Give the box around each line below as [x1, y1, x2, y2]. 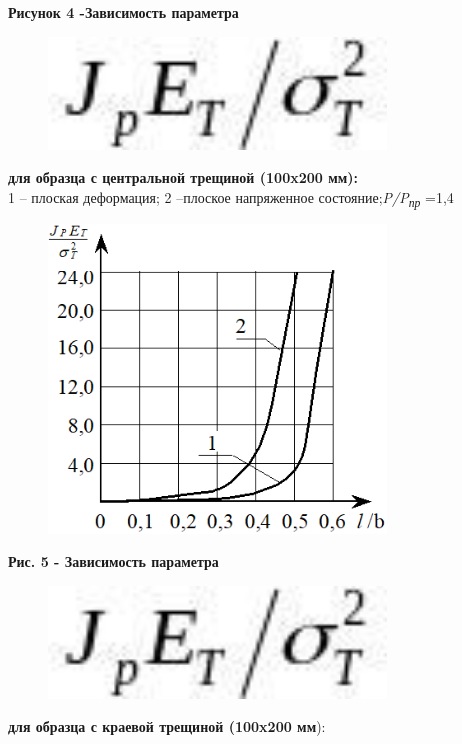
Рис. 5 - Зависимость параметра [8, 551, 219, 572]
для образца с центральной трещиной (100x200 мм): [8, 167, 358, 188]
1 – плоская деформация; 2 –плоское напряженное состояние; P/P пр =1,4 [8, 186, 454, 210]
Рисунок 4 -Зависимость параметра [8, 2, 239, 22]
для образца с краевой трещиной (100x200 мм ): [8, 716, 326, 737]
